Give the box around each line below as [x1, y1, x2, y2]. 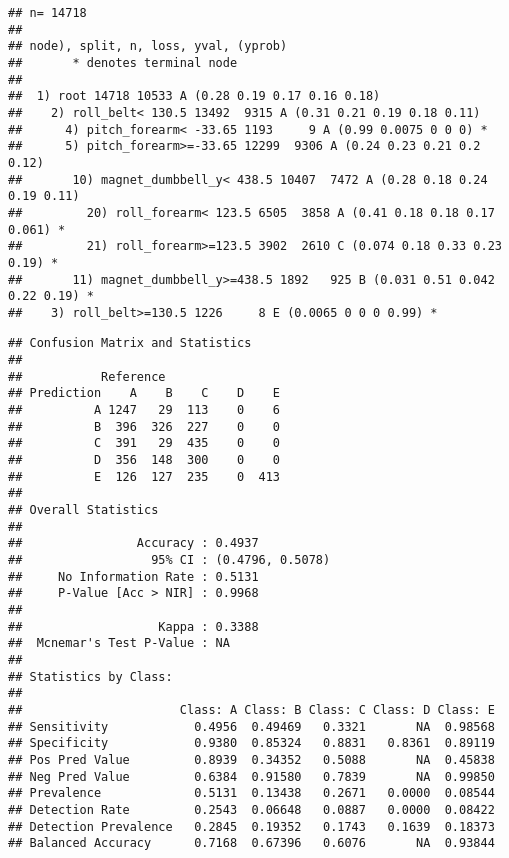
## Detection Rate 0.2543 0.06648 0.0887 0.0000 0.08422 [8, 802, 495, 817]
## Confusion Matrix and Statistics [8, 336, 252, 351]
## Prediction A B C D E [8, 386, 281, 401]
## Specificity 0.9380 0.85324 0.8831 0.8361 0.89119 [8, 736, 495, 751]
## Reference [8, 369, 166, 384]
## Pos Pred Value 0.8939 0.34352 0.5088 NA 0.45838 [8, 752, 495, 767]
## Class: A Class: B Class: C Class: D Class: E [8, 702, 495, 717]
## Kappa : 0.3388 [8, 619, 259, 634]
